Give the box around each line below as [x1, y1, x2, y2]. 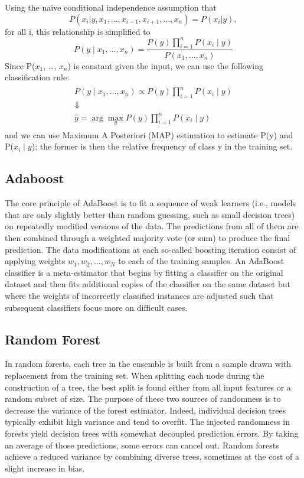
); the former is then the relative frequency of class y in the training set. [31, 140, 293, 152]
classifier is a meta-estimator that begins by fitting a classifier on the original [5, 266, 283, 278]
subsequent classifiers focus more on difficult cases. [5, 301, 188, 313]
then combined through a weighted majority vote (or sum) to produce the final [5, 232, 290, 244]
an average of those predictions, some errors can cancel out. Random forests [5, 438, 279, 451]
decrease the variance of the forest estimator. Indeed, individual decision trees [5, 404, 286, 416]
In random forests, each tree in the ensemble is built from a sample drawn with [5, 357, 292, 370]
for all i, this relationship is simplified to [5, 25, 151, 37]
